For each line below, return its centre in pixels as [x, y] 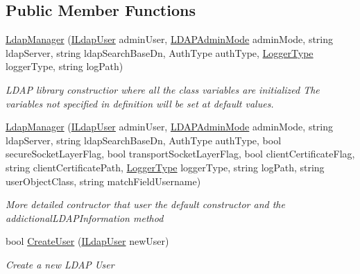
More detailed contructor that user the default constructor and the [145, 204]
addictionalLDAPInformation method [85, 217]
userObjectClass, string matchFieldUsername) [103, 181]
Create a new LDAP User [60, 264]
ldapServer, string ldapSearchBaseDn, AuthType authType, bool [144, 140]
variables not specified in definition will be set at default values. [140, 103]
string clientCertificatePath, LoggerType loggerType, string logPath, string [165, 167]
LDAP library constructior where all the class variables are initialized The [163, 89]
